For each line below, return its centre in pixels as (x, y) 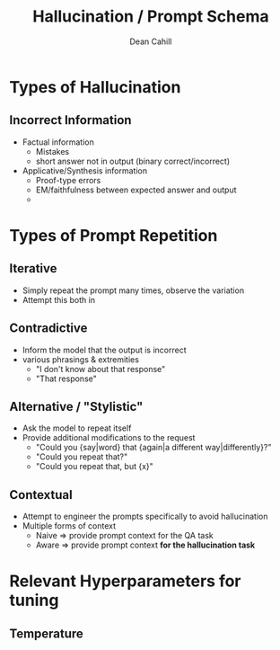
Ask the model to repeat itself (77, 428)
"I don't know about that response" (101, 369)
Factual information (58, 142)
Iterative (33, 268)
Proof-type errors (68, 180)
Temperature (46, 633)
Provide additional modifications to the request (109, 438)
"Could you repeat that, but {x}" (95, 467)
